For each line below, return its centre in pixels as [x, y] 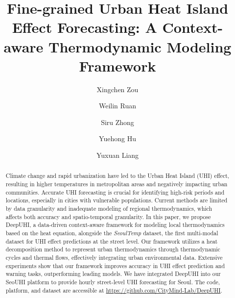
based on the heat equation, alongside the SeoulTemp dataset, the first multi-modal [112, 233]
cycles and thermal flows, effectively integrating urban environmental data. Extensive [114, 258]
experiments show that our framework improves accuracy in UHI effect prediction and [115, 265]
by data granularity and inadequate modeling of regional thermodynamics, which [109, 209]
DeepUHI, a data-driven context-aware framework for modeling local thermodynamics [115, 225]
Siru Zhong [117, 122]
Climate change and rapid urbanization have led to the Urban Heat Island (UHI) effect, [117, 176]
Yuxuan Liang [117, 155]
